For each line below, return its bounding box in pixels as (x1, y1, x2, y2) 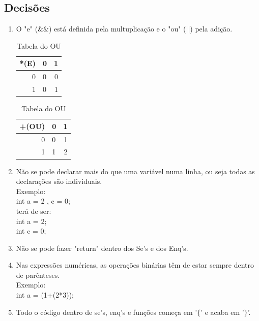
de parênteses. (16, 269, 60, 280)
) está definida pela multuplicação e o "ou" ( (48, 23, 186, 34)
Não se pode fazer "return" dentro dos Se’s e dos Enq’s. (16, 242, 188, 253)
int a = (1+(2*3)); (16, 290, 74, 300)
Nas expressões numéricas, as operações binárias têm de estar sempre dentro (16, 260, 254, 270)
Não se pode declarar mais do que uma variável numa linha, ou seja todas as (16, 166, 255, 176)
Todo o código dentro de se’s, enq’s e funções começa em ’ (16, 306, 197, 317)
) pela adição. (190, 23, 233, 34)
